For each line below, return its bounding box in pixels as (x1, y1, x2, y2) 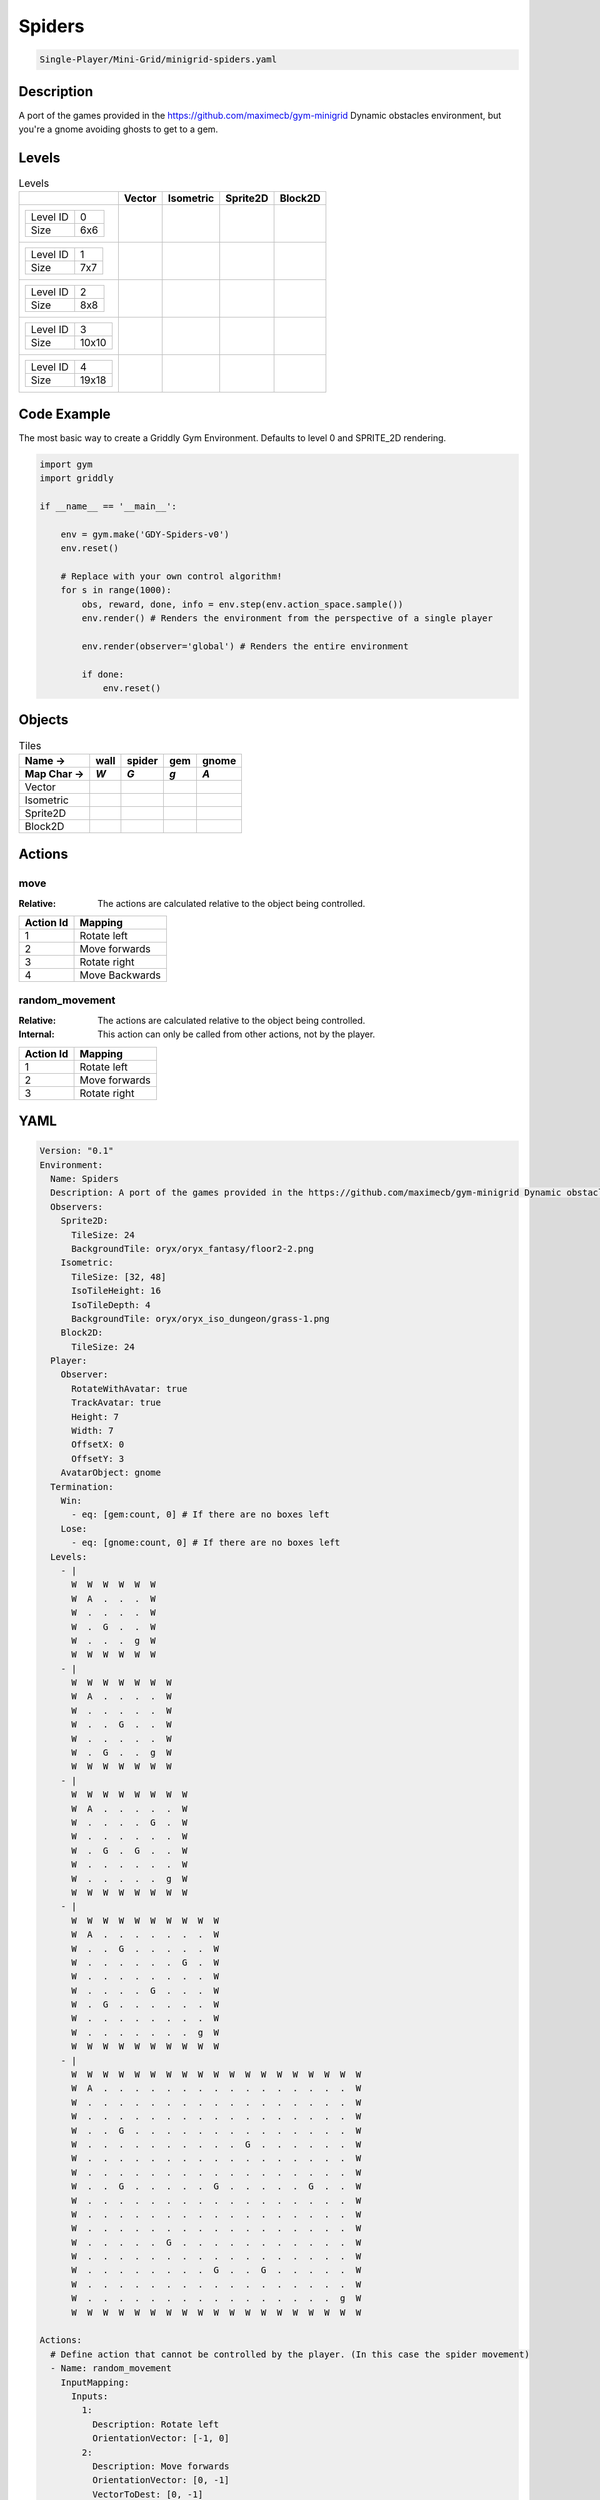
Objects (18, 711, 69, 729)
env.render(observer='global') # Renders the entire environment (81, 640, 409, 652)
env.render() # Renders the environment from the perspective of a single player (81, 613, 494, 624)
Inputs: (71, 2391, 109, 2402)
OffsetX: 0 (71, 1439, 125, 1450)
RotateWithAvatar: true (71, 1383, 188, 1394)
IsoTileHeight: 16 (71, 1285, 162, 1297)
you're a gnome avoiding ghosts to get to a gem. (18, 123, 219, 135)
